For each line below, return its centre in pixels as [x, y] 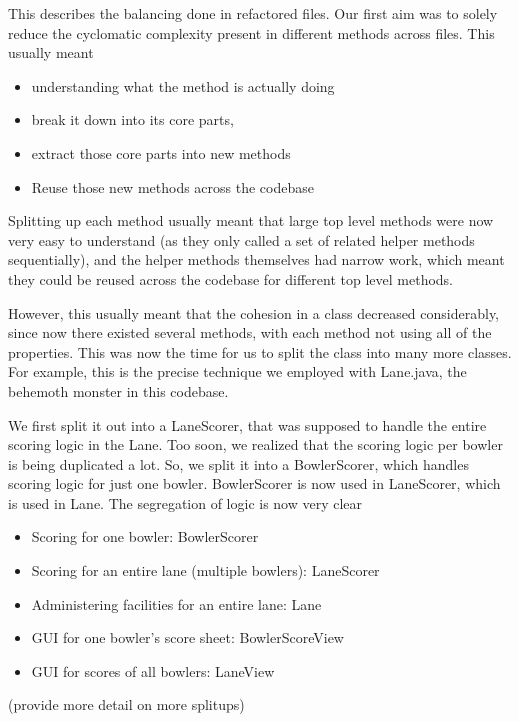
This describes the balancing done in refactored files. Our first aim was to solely [253, 13]
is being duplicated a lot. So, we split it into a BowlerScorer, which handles [238, 463]
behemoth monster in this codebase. [118, 390]
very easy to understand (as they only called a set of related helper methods [241, 239]
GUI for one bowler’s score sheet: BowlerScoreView [187, 637]
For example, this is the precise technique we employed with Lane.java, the [237, 371]
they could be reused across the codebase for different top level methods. [231, 278]
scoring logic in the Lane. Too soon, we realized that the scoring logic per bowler [255, 444]
